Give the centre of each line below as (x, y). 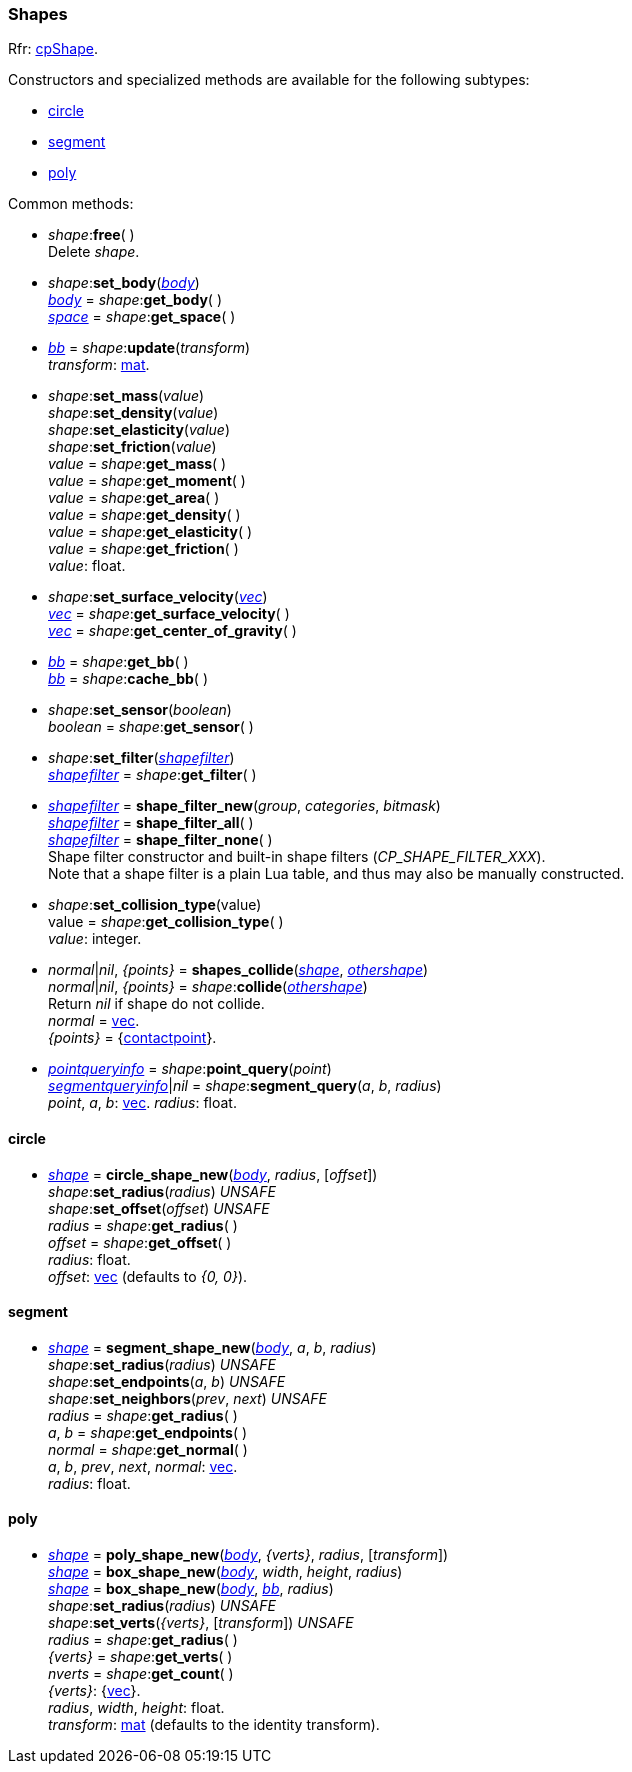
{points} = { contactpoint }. (132, 1038)
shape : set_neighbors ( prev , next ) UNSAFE (188, 1398)
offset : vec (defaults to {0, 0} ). (148, 1276)
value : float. (87, 566)
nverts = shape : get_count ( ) (141, 1674)
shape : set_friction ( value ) (132, 447)
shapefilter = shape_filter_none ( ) (160, 840)
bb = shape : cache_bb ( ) (128, 679)
